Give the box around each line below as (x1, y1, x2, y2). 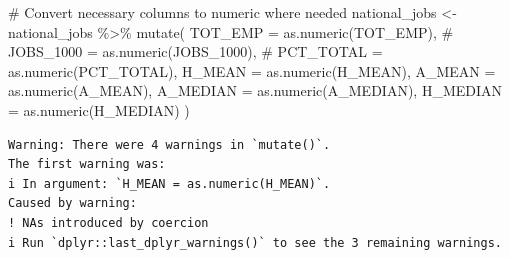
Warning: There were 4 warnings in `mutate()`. (8, 137, 331, 152)
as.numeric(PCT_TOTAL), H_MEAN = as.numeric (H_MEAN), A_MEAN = (8, 60, 496, 81)
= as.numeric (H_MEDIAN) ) (8, 99, 190, 120)
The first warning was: (8, 157, 166, 172)
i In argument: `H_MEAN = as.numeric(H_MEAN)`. (8, 176, 331, 191)
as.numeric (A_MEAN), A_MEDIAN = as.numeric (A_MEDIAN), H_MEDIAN (8, 80, 503, 101)
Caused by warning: (8, 196, 137, 211)
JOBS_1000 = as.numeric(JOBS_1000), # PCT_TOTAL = (8, 41, 383, 62)
